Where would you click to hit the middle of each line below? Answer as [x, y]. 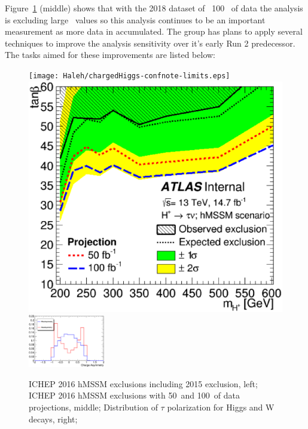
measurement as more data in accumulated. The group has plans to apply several [154, 31]
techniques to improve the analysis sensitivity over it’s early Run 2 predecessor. [150, 43]
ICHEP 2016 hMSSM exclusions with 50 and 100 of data [134, 395]
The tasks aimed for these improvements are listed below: [110, 55]
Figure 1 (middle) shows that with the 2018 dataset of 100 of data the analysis [154, 8]
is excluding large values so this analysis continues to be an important [135, 19]
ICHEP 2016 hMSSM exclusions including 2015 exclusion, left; [143, 383]
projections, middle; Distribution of [93, 407]
